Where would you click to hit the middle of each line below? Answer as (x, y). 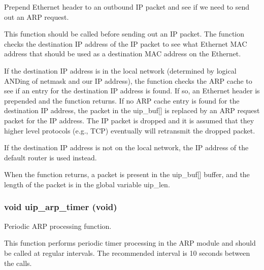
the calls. (18, 263)
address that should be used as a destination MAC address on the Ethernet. (123, 54)
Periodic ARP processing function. (58, 226)
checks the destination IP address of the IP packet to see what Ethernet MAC (126, 43)
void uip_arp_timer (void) (61, 207)
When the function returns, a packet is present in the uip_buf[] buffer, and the (127, 174)
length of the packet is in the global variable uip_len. (87, 184)
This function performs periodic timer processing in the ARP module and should (130, 243)
